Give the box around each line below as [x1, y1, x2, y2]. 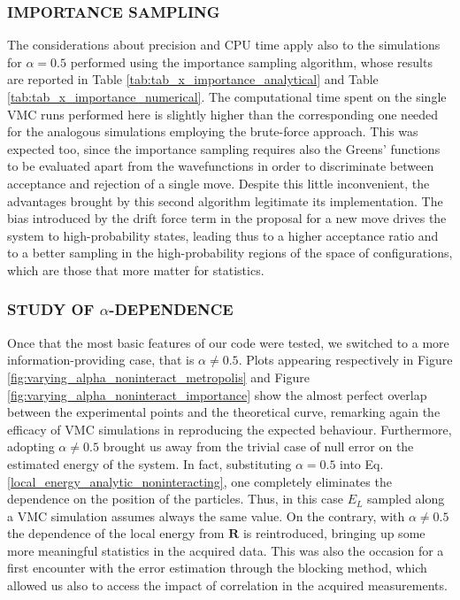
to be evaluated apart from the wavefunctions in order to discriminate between [7, 157, 434, 175]
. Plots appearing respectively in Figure [238, 350, 453, 369]
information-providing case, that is [7, 350, 195, 369]
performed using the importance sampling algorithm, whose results [70, 52, 433, 71]
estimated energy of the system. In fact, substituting [7, 454, 292, 473]
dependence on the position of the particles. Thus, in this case [7, 489, 343, 508]
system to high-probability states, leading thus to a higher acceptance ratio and [7, 226, 439, 244]
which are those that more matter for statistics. [7, 260, 264, 279]
